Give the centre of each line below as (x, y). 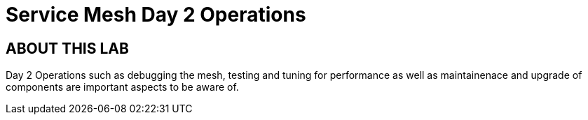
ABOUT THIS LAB (67, 48)
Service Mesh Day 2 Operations (156, 15)
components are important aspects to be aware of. (122, 87)
